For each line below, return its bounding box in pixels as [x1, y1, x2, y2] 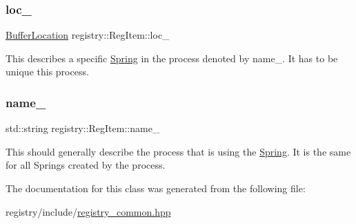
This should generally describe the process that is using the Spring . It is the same [6, 144, 351, 158]
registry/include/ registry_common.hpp [6, 204, 171, 218]
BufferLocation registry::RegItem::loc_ [6, 28, 170, 42]
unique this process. [6, 64, 89, 79]
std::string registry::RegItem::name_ [6, 121, 160, 136]
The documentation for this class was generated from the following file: [6, 181, 306, 195]
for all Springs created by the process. [6, 158, 166, 172]
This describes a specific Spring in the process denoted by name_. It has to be [6, 50, 338, 65]
